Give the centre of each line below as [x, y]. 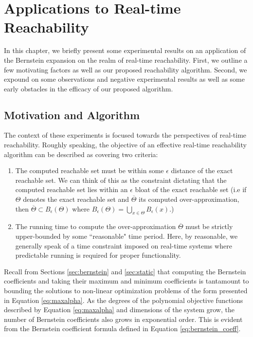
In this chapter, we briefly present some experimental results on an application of [125, 50]
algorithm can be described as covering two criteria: [81, 154]
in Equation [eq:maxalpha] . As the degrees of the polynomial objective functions [124, 300]
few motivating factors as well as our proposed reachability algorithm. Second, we [126, 69]
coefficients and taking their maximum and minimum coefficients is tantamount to [126, 281]
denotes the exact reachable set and [76, 199]
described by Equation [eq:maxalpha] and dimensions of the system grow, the [119, 310]
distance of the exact [202, 170]
